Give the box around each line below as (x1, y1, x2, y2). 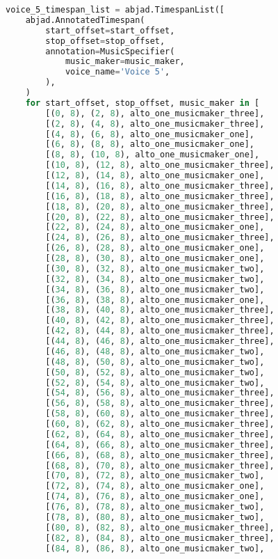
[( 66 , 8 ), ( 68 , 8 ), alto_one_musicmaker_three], (45, 450, 275, 460)
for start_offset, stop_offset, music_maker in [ (25, 97, 260, 108)
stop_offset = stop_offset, (45, 36, 165, 46)
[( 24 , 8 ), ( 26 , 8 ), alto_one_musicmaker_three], (45, 233, 275, 243)
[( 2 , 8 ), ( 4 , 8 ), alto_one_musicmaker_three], (45, 118, 265, 129)
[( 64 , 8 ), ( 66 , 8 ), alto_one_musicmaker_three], (45, 439, 275, 450)
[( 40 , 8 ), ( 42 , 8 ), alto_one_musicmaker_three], (45, 315, 275, 326)
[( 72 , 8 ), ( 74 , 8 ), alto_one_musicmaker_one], (45, 481, 265, 491)
